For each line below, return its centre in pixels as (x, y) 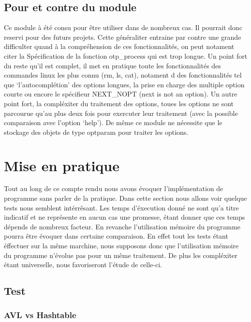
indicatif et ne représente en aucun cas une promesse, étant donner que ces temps (125, 217)
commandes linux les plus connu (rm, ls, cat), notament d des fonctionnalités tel (123, 75)
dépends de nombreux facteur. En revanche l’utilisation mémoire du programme (122, 226)
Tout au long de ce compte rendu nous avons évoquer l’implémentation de (114, 188)
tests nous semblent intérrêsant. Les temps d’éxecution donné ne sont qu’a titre (121, 207)
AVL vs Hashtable (40, 314)
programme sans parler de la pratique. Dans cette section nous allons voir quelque (125, 198)
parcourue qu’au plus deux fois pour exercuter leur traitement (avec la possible (121, 113)
